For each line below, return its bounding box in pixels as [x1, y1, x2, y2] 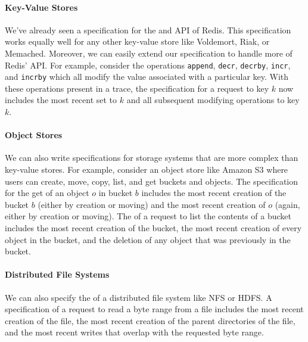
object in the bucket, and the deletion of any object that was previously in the [5, 233, 291, 245]
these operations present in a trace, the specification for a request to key [5, 82, 269, 94]
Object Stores [5, 129, 63, 141]
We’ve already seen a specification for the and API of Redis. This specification [5, 23, 291, 36]
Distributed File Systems [5, 268, 110, 281]
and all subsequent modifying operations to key [126, 94, 300, 106]
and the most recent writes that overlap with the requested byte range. [5, 326, 264, 338]
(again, [275, 198, 300, 210]
